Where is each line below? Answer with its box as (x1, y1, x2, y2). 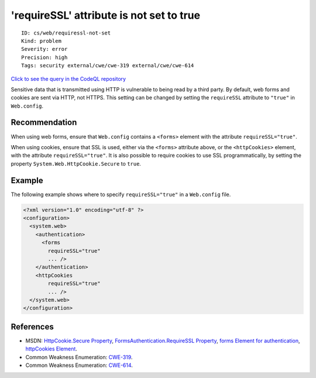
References (11, 322, 54, 332)
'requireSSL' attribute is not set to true (11, 9, 201, 22)
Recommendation (11, 118, 77, 128)
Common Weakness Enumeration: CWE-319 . (25, 353, 133, 360)
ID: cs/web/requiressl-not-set (21, 29, 111, 36)
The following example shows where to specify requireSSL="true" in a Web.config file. (11, 191, 231, 198)
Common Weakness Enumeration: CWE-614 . (25, 362, 133, 369)
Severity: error (21, 46, 68, 53)
